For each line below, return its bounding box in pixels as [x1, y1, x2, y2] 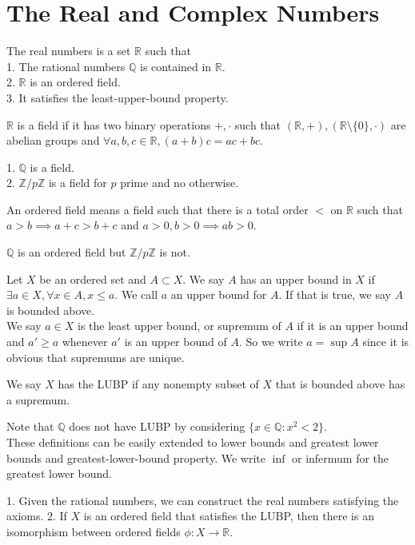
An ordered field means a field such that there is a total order [6, 201, 309, 217]
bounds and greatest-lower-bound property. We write [6, 449, 265, 466]
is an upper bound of [124, 333, 227, 350]
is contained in [140, 58, 212, 74]
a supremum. [6, 391, 70, 408]
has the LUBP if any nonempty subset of [58, 376, 259, 392]
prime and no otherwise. [120, 174, 239, 191]
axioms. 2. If [6, 507, 67, 524]
